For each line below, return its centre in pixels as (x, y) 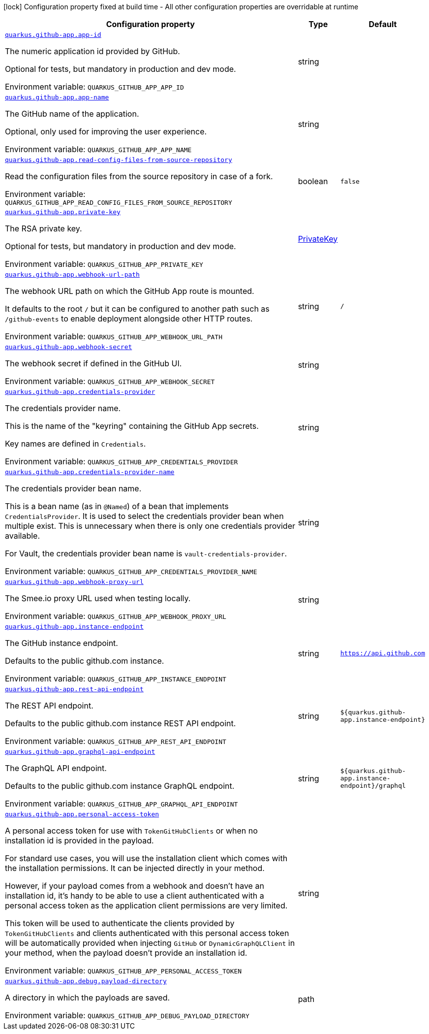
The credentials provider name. (63, 408)
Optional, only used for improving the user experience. (106, 131)
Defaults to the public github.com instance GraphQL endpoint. (120, 786)
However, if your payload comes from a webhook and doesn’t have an (135, 886)
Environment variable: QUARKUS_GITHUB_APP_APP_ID (94, 87)
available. (22, 536)
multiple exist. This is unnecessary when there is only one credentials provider (150, 526)
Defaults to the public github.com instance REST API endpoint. (121, 723)
